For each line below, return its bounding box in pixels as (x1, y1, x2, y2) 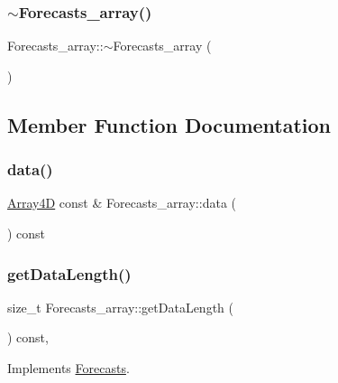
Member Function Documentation (7, 110, 332, 138)
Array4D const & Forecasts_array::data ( (7, 193, 236, 212)
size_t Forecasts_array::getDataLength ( (7, 297, 233, 316)
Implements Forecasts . (7, 359, 130, 377)
